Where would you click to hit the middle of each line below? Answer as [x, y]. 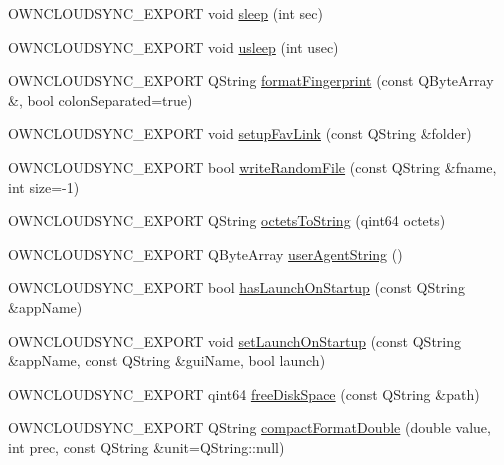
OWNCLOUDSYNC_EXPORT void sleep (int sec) [165, 13]
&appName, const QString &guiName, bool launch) [167, 360]
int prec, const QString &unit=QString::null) [146, 446]
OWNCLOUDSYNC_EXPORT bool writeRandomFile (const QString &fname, [252, 166]
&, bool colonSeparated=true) [100, 99]
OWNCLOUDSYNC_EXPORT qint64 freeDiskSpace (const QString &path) [244, 393]
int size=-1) [44, 186]
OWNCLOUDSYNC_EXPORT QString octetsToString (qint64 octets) [227, 220]
